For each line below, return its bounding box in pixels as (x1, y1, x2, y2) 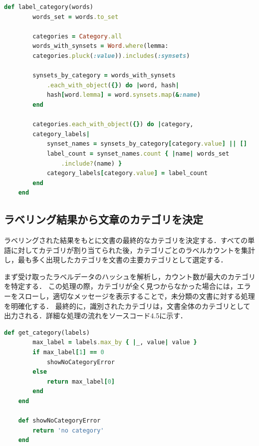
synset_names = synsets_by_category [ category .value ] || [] (46, 140, 247, 148)
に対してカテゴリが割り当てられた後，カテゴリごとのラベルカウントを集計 (10, 244, 256, 255)
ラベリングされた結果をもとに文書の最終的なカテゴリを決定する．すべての (4, 235, 248, 245)
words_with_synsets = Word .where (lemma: (32, 42, 169, 50)
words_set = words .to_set (32, 13, 119, 20)
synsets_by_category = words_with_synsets (32, 72, 176, 79)
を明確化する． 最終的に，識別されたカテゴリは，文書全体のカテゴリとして (4, 300, 251, 311)
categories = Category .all (32, 32, 122, 40)
